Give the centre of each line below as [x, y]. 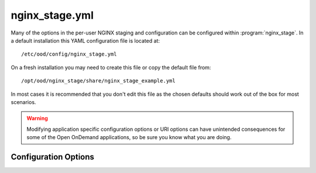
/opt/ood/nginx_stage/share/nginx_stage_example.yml [98, 81]
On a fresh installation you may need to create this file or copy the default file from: [111, 67]
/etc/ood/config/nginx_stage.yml [69, 54]
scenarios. [23, 102]
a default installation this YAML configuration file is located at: [85, 40]
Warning [37, 118]
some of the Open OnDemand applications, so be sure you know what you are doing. [129, 137]
